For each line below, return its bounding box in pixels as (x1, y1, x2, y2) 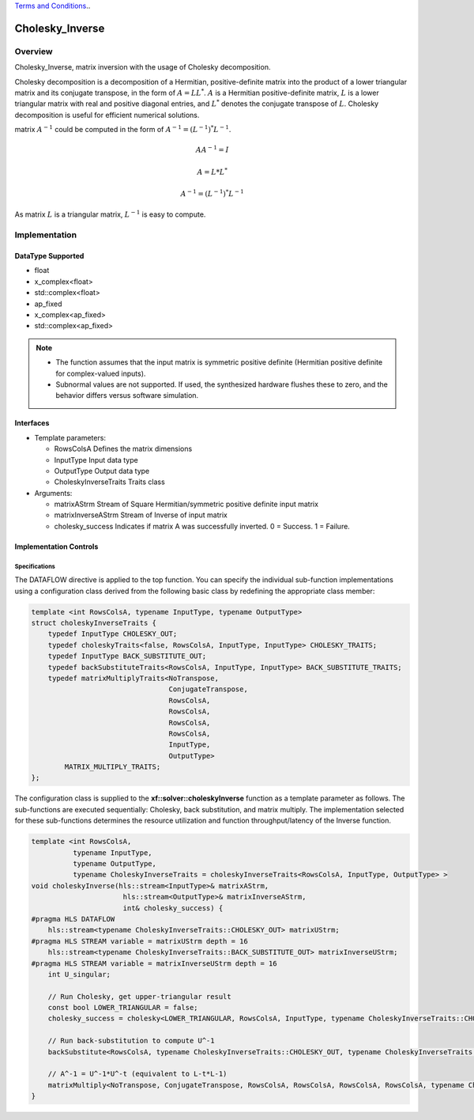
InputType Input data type (54, 455, 138, 464)
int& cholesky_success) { (122, 903, 224, 913)
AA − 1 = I (195, 144, 229, 154)
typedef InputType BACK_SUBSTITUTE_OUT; (47, 652, 207, 660)
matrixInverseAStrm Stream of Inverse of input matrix (54, 510, 228, 520)
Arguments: (34, 488, 73, 498)
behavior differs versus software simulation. (55, 391, 199, 400)
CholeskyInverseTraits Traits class (54, 477, 165, 486)
